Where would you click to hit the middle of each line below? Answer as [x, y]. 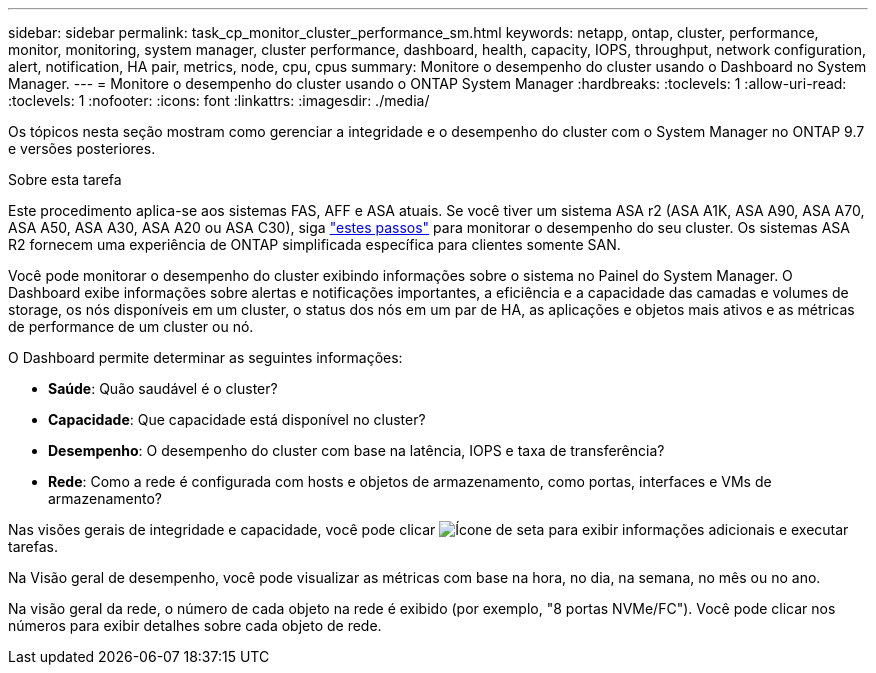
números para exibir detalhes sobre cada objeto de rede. [195, 625]
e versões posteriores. [82, 148]
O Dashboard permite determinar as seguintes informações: [205, 357]
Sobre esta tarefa [65, 179]
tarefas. [33, 546]
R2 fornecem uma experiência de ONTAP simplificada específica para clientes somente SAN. [314, 244]
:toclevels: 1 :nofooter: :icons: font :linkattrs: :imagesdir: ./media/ [219, 100]
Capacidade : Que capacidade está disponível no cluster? [237, 419]
